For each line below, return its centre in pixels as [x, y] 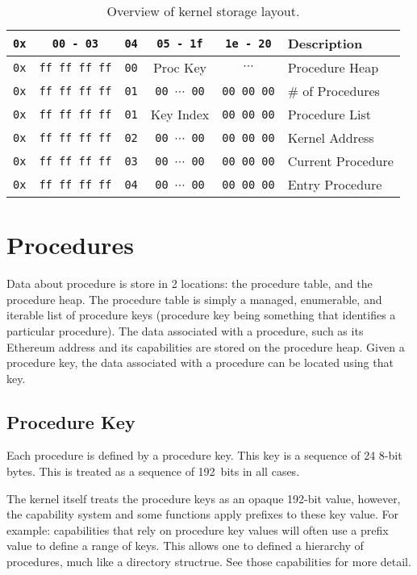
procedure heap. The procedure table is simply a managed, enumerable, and [194, 299]
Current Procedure [340, 161]
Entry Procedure [335, 184]
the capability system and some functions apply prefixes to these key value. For [203, 514]
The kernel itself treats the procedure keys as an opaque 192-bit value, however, [204, 498]
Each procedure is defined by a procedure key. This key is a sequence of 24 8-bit [204, 455]
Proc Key [180, 67]
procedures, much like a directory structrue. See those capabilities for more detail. [209, 562]
